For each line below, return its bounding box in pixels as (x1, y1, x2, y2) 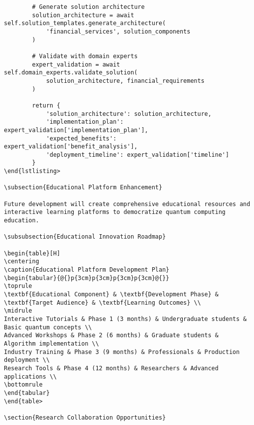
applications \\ (4, 373, 57, 380)
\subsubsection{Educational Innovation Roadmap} (4, 233, 166, 241)
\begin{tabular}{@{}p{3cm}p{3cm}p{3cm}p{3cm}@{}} (4, 274, 169, 282)
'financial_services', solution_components (46, 28, 191, 35)
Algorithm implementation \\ (4, 340, 99, 347)
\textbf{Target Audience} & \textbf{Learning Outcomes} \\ (4, 299, 201, 306)
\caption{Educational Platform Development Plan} (4, 266, 169, 273)
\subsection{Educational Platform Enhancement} (4, 184, 163, 191)
